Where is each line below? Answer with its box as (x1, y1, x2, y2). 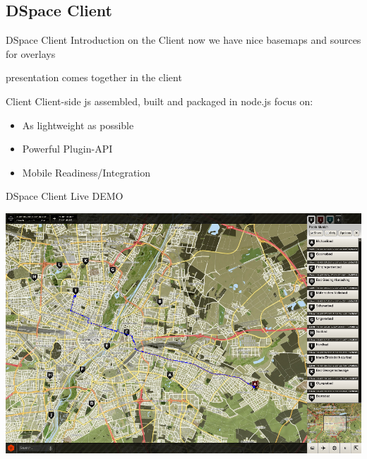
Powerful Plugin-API (22, 141, 113, 156)
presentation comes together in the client (6, 70, 182, 85)
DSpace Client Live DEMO (6, 189, 124, 203)
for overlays (6, 46, 56, 61)
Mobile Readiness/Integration (22, 165, 151, 179)
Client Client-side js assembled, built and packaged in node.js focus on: (6, 93, 313, 108)
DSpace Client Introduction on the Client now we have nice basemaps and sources (6, 32, 361, 47)
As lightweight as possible (22, 117, 134, 132)
